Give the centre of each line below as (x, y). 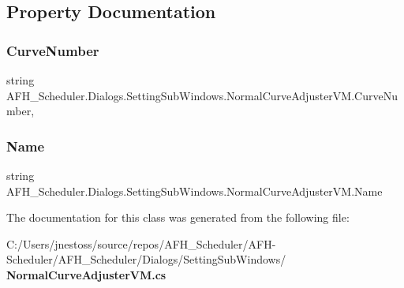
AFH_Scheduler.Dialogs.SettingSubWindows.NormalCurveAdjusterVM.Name (195, 191)
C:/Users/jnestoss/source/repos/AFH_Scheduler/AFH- (141, 243)
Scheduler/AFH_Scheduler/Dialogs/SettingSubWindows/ (146, 259)
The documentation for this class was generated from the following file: (178, 217)
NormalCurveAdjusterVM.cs (86, 274)
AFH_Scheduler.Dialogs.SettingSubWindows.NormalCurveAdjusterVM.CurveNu (202, 95)
